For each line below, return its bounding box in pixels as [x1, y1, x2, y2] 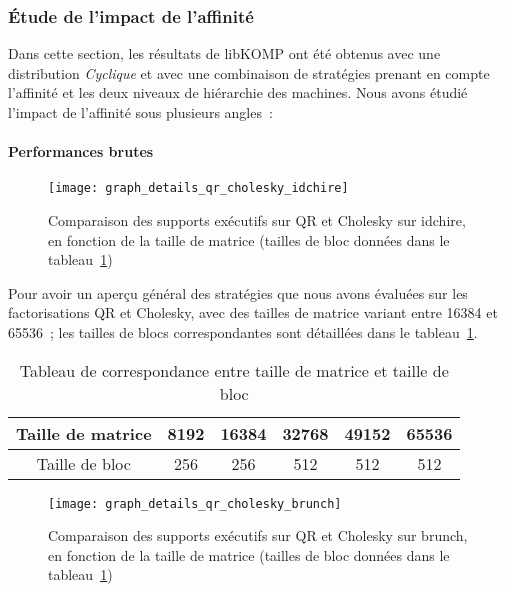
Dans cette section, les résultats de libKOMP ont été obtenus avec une [8, 43, 441, 64]
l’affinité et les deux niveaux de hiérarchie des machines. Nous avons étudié [8, 82, 468, 103]
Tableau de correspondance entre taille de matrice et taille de [19, 358, 449, 382]
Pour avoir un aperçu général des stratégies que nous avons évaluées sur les [8, 282, 468, 303]
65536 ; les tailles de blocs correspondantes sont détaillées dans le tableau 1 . [8, 322, 478, 343]
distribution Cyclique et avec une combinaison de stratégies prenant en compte [8, 62, 490, 83]
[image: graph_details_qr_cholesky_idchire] [48, 181, 349, 196]
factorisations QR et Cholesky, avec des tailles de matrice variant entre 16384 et [8, 302, 498, 323]
